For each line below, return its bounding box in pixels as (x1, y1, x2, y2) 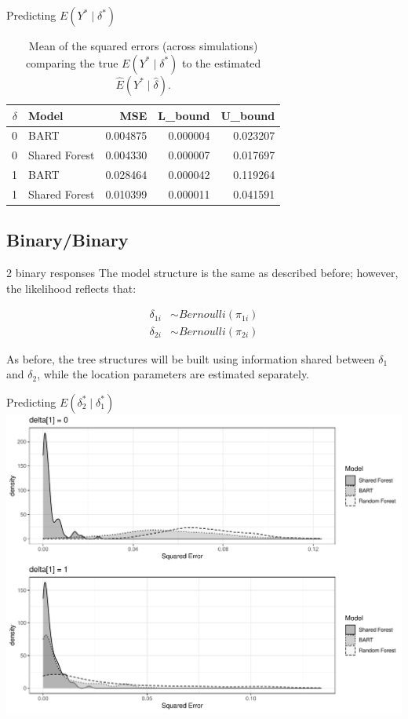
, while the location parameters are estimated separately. (37, 366, 310, 382)
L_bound (158, 107, 210, 123)
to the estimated (181, 54, 261, 71)
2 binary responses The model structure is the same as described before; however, (6, 265, 399, 281)
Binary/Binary (6, 228, 129, 252)
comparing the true (25, 54, 118, 71)
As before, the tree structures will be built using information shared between (6, 350, 375, 367)
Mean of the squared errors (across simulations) (28, 38, 258, 53)
